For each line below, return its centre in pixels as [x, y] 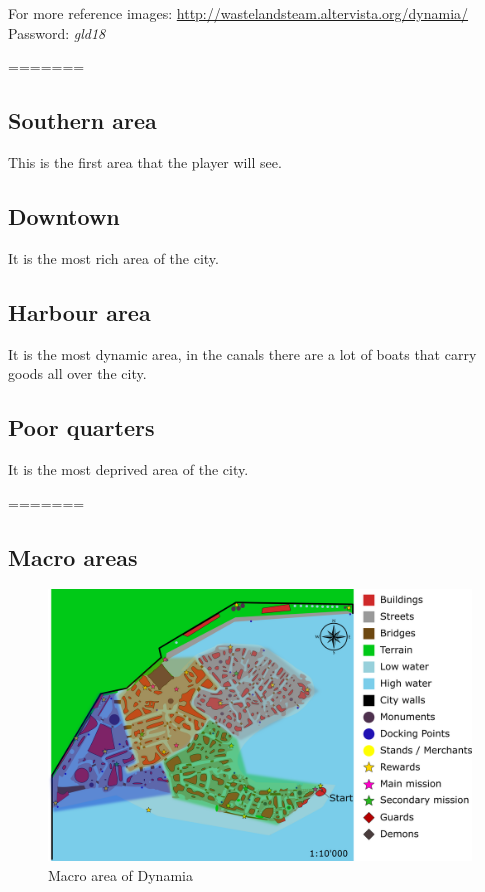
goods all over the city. [77, 373]
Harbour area [79, 311]
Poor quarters [81, 427]
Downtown [64, 215]
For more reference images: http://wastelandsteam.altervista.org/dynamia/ [238, 13]
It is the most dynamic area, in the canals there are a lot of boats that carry [242, 353]
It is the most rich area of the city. [113, 257]
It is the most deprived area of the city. [128, 468]
